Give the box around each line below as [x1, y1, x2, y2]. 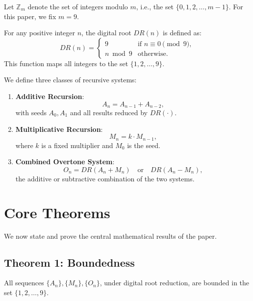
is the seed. [127, 140, 161, 150]
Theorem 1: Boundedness [4, 254, 135, 270]
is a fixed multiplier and [41, 140, 113, 150]
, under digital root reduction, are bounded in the [100, 277, 250, 288]
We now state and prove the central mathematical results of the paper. [4, 230, 217, 241]
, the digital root [81, 27, 131, 38]
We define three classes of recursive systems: [4, 75, 137, 85]
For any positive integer [4, 27, 76, 38]
